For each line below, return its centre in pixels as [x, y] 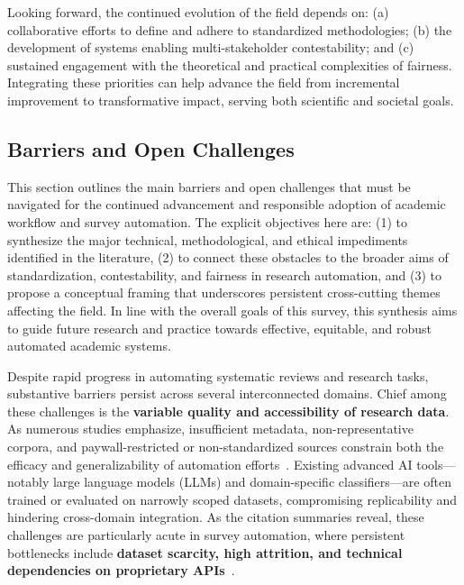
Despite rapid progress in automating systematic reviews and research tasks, [218, 375]
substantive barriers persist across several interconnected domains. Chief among [227, 393]
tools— [436, 464]
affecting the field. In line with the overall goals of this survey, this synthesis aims [232, 310]
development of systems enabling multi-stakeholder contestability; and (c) [211, 47]
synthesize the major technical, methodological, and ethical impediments [208, 239]
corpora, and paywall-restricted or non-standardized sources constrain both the [226, 447]
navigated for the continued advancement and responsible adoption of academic [227, 204]
